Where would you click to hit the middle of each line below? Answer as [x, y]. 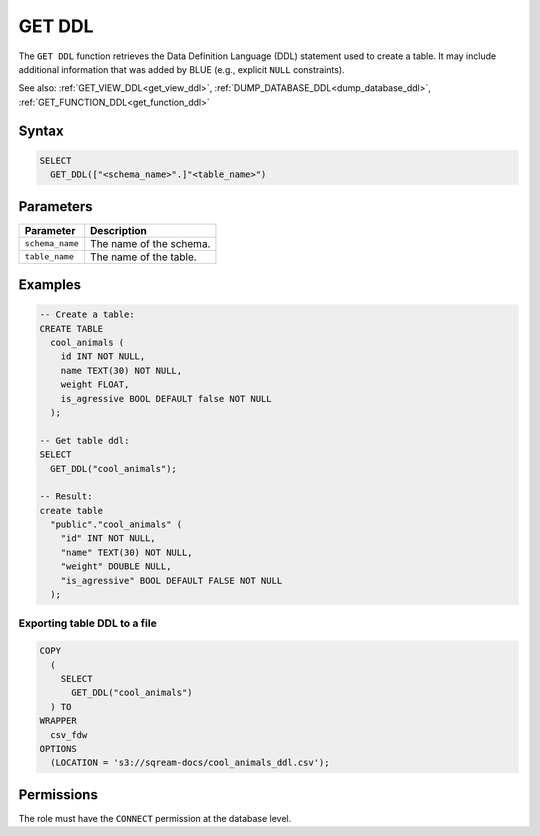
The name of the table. [143, 257]
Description [118, 230]
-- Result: [66, 496]
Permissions [58, 794]
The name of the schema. [150, 243]
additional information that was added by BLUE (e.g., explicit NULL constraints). [181, 69]
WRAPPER [58, 721]
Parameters [55, 206]
